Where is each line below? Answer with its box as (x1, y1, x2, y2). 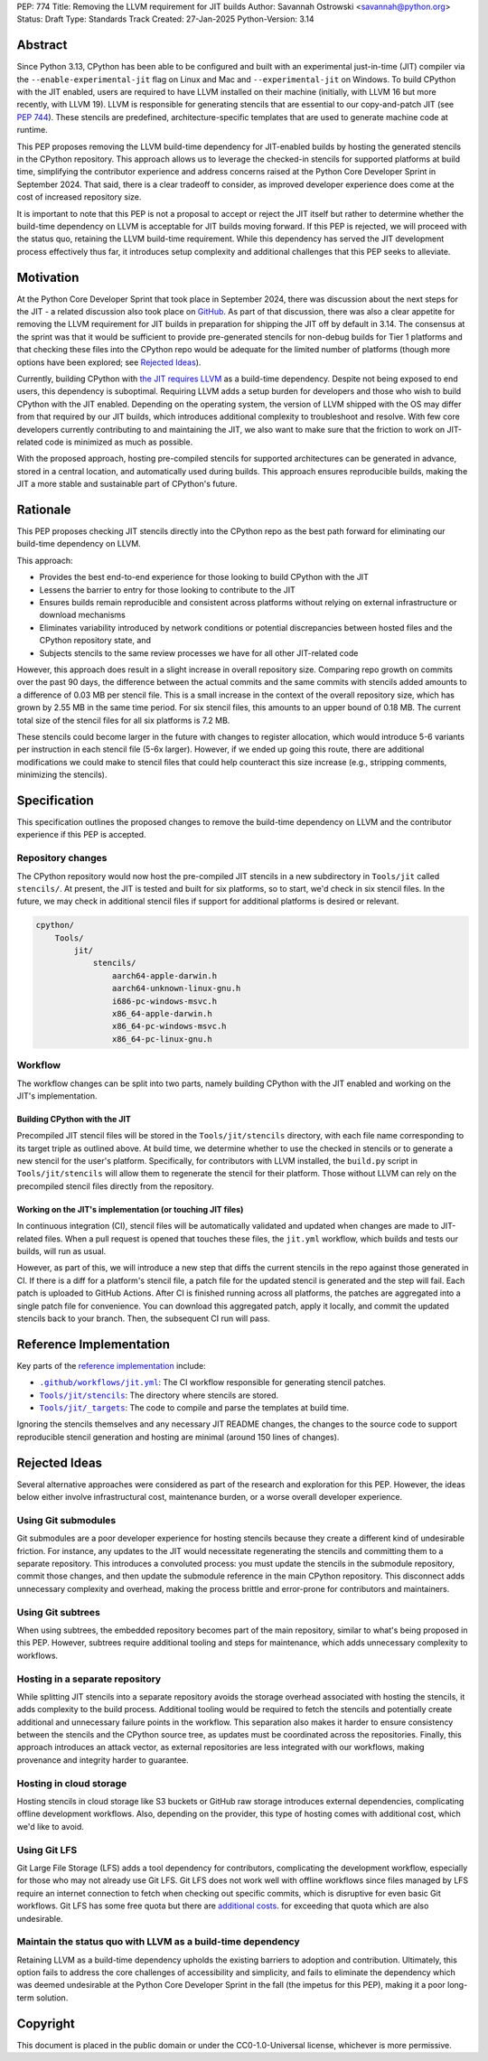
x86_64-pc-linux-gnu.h (111, 1034, 212, 1044)
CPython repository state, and (39, 635, 151, 646)
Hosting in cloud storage (16, 1776, 127, 1789)
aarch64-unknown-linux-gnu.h (111, 983, 241, 994)
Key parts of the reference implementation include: (16, 1360, 207, 1371)
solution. (36, 1992, 69, 2003)
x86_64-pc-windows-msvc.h (111, 1021, 227, 1032)
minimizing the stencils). (16, 769, 108, 781)
